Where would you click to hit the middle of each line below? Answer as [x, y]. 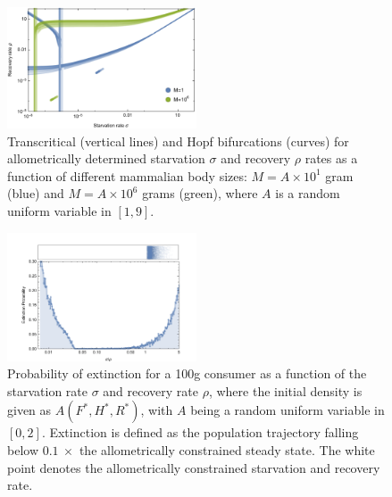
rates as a [331, 158]
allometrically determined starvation [106, 158]
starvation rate [47, 390]
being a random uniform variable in [288, 410]
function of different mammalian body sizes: [127, 175]
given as [29, 410]
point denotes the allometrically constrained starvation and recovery [194, 467]
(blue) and [36, 193]
